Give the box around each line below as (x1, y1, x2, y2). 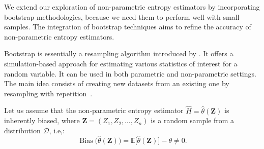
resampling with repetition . (4, 88, 93, 98)
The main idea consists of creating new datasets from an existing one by (4, 78, 229, 89)
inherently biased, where (4, 115, 80, 126)
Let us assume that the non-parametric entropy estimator (4, 105, 184, 116)
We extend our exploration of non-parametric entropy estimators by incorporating (4, 2, 260, 12)
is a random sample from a (151, 115, 234, 126)
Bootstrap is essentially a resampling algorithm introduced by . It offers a (4, 48, 233, 59)
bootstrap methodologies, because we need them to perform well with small (4, 11, 240, 22)
